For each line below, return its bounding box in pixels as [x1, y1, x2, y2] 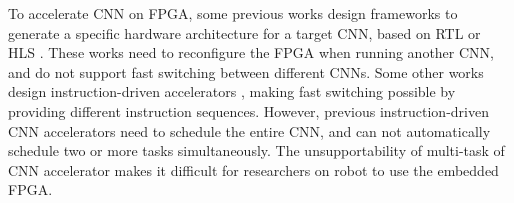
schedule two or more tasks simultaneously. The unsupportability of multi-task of [8, 140, 505, 161]
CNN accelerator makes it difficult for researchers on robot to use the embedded [8, 159, 499, 180]
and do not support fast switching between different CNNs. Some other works [8, 61, 484, 82]
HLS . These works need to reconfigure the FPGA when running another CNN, [8, 42, 494, 63]
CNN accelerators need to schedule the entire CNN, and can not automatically [8, 120, 491, 141]
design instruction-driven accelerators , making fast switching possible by [8, 81, 456, 102]
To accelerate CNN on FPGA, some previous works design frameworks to [8, 3, 458, 23]
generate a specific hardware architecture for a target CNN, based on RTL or [8, 22, 481, 43]
